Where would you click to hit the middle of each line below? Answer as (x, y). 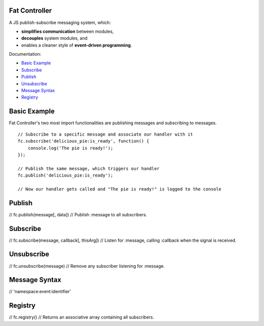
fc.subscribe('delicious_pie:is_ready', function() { (83, 141)
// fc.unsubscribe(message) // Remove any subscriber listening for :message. (87, 266)
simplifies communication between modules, (67, 31)
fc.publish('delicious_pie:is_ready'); (66, 175)
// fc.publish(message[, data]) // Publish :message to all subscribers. (78, 214)
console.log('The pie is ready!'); (70, 148)
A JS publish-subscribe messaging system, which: (60, 23)
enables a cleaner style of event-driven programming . (77, 45)
